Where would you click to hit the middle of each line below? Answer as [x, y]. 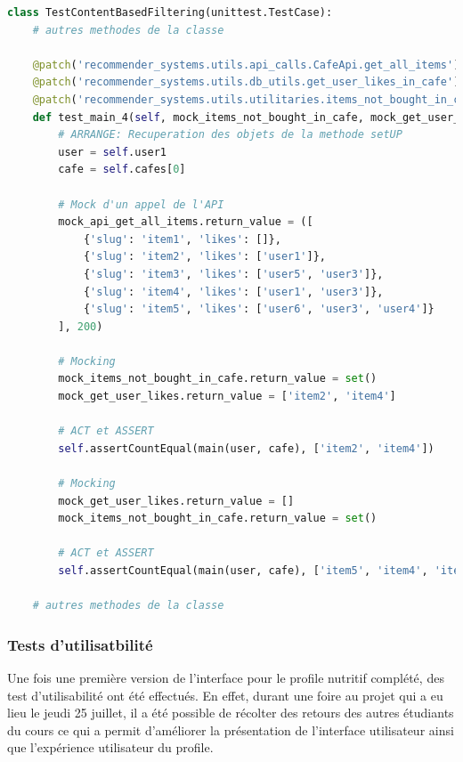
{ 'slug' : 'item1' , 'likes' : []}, [182, 239]
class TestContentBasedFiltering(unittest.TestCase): [170, 12]
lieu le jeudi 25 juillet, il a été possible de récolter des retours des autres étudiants [231, 713]
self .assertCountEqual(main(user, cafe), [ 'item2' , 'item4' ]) [246, 448]
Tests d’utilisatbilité [80, 644]
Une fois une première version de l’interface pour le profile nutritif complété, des [226, 677]
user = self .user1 [113, 152]
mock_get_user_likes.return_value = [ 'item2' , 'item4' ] [227, 397]
